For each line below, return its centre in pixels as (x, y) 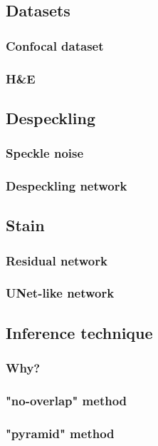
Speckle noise (45, 153)
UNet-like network (60, 293)
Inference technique (79, 332)
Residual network (57, 260)
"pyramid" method (60, 433)
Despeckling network (67, 186)
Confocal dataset (55, 45)
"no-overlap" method (67, 400)
